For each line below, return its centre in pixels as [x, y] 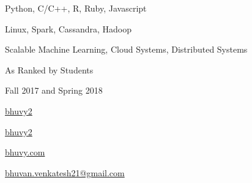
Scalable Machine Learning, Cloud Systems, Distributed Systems [126, 49]
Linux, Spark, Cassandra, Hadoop [68, 28]
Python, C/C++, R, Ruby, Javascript [76, 8]
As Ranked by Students [49, 69]
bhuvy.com [25, 152]
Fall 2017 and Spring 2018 [54, 90]
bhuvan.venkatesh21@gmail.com [65, 172]
